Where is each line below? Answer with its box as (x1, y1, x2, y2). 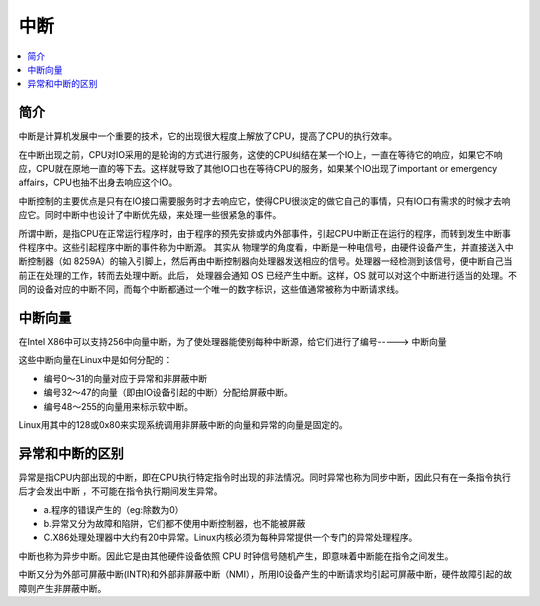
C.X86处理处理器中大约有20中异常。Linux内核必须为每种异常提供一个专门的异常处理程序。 (43, 531, 418, 544)
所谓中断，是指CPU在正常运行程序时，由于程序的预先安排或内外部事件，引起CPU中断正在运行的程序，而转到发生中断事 (18, 227, 512, 239)
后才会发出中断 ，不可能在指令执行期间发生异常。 (18, 485, 223, 497)
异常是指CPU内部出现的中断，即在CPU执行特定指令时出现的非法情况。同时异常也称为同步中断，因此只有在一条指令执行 (18, 471, 512, 483)
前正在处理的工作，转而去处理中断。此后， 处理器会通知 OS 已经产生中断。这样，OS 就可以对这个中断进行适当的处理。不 (18, 269, 518, 281)
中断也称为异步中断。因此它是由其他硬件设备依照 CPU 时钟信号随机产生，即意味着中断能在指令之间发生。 (18, 550, 454, 562)
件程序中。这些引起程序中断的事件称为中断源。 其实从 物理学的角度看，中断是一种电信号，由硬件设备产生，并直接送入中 (18, 241, 514, 253)
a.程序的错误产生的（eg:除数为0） (43, 503, 184, 515)
